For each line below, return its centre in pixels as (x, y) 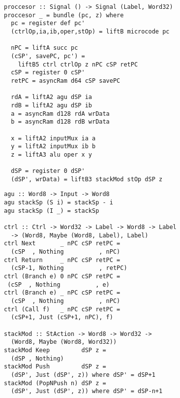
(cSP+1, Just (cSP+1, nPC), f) (62, 317)
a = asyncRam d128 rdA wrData (60, 114)
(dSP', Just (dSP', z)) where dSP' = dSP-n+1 (87, 391)
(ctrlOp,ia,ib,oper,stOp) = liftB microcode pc (90, 31)
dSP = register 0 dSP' (48, 171)
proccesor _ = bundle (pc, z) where (64, 15)
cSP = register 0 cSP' (48, 73)
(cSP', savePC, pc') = (48, 56)
